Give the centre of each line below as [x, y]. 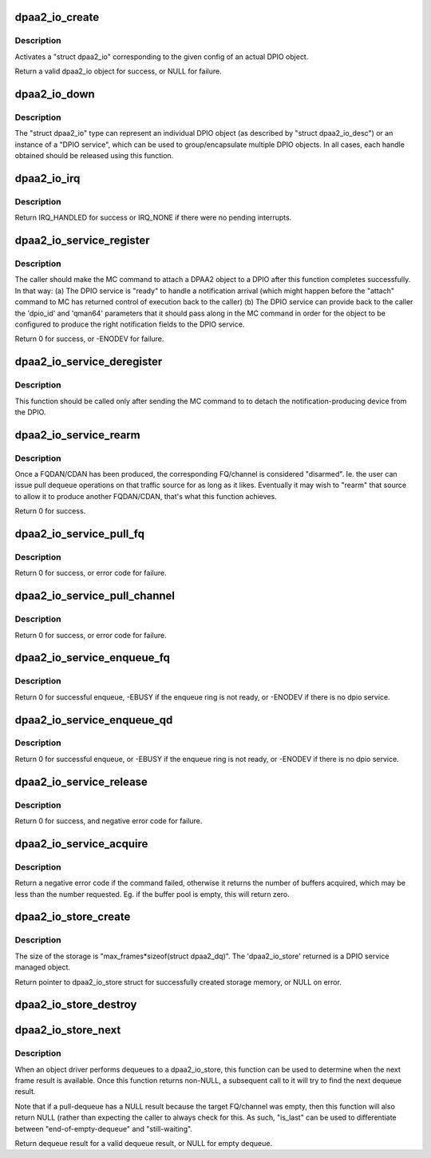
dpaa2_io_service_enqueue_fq [93, 658]
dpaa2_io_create [57, 17]
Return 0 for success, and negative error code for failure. [109, 821]
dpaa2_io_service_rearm [78, 435]
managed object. [43, 967]
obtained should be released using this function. [94, 156]
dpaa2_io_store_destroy [76, 1005]
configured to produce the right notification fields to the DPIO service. [130, 324]
